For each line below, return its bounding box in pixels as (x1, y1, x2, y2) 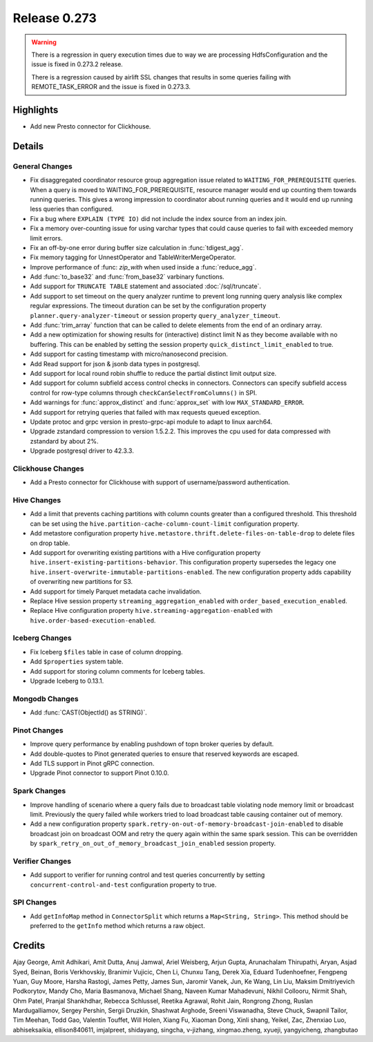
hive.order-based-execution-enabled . (30, 616, 156, 625)
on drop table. (30, 539, 70, 547)
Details (12, 140, 44, 152)
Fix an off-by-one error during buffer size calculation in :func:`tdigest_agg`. (30, 243, 244, 252)
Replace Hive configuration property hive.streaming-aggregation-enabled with (30, 607, 273, 615)
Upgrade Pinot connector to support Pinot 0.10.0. (30, 769, 169, 777)
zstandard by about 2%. (30, 437, 99, 445)
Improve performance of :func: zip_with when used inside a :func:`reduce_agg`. (30, 263, 257, 271)
